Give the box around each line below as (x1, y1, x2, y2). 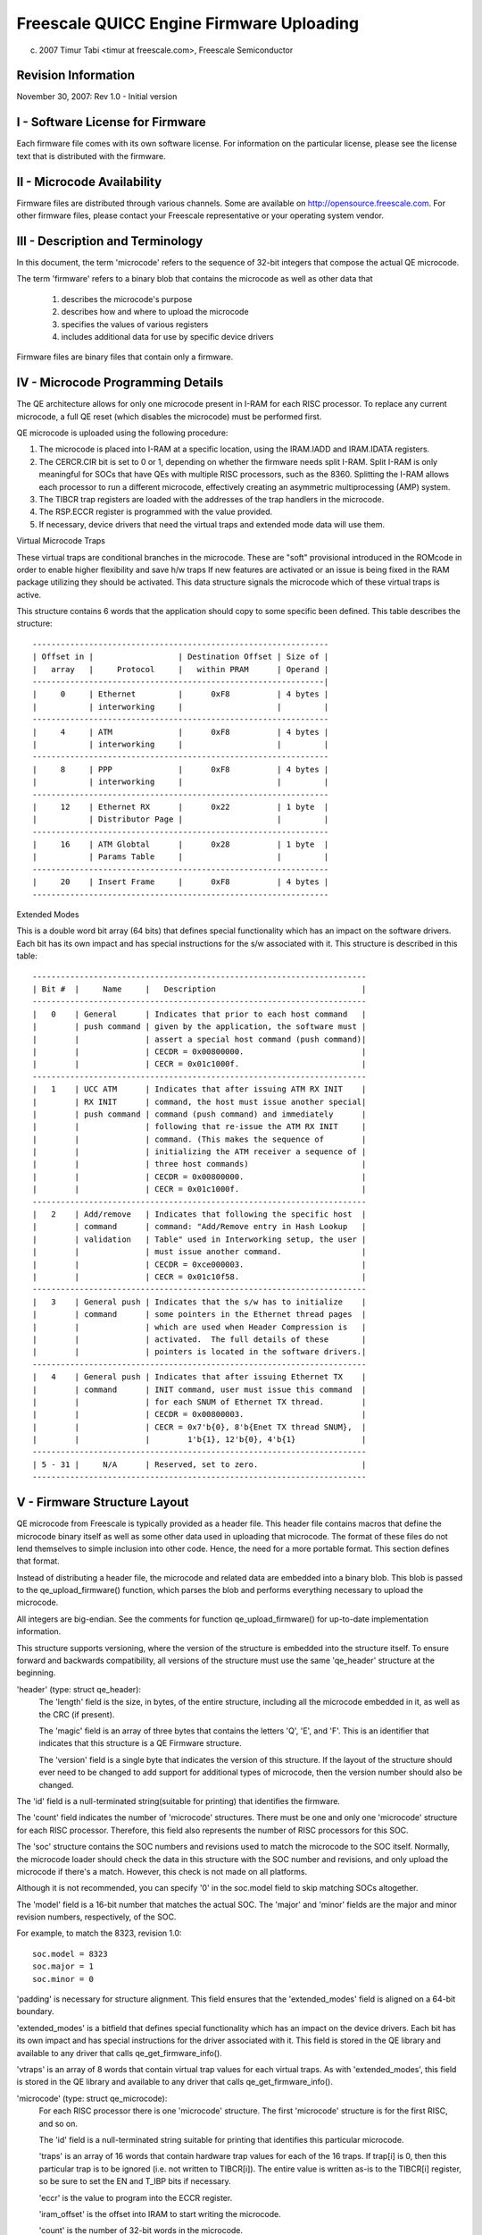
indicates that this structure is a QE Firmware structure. (38, 1738, 242, 1749)
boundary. (16, 2006, 54, 2017)
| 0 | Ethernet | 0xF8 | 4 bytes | (32, 689, 329, 699)
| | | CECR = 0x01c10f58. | (32, 1271, 367, 1282)
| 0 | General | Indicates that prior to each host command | (32, 1008, 367, 1019)
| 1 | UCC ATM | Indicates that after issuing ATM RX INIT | (32, 1084, 367, 1094)
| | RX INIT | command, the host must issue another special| (32, 1096, 367, 1107)
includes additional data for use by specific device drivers (61, 331, 274, 342)
